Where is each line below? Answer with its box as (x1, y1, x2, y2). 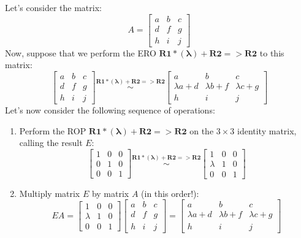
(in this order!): (141, 186, 199, 199)
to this (259, 46, 284, 59)
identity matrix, (237, 124, 297, 137)
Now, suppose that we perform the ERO (5, 46, 156, 59)
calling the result (19, 136, 83, 149)
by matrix (91, 186, 129, 199)
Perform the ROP (19, 124, 86, 137)
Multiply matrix (19, 186, 80, 199)
